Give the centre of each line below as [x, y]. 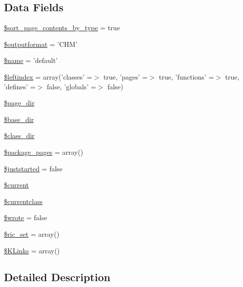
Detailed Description [57, 277]
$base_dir [19, 119]
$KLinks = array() [32, 250]
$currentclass [23, 201]
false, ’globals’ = [71, 86]
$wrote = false [26, 217]
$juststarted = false [33, 168]
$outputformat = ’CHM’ [41, 44]
